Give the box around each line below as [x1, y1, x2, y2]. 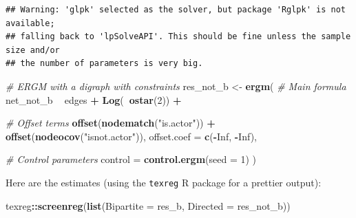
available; [6, 18, 55, 28]
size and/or [6, 45, 60, 55]
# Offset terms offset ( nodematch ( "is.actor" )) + [6, 116, 216, 130]
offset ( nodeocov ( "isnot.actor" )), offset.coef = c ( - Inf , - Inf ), [6, 129, 257, 143]
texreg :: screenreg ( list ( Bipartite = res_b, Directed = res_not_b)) [6, 198, 291, 212]
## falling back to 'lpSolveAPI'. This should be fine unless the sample [6, 32, 351, 42]
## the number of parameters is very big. [6, 58, 203, 69]
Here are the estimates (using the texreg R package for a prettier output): [6, 175, 322, 189]
